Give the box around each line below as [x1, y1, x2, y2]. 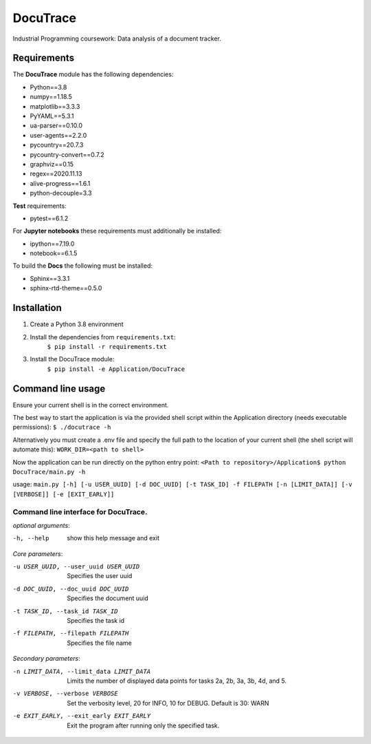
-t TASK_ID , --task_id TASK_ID [12, 607, 118, 615]
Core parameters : [12, 549, 63, 557]
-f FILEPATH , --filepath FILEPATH [12, 630, 129, 637]
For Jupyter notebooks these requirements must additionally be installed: [12, 227, 222, 235]
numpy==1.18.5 [30, 93, 72, 101]
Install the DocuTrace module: [30, 355, 115, 363]
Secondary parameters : [12, 655, 80, 663]
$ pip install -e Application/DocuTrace [47, 365, 185, 373]
